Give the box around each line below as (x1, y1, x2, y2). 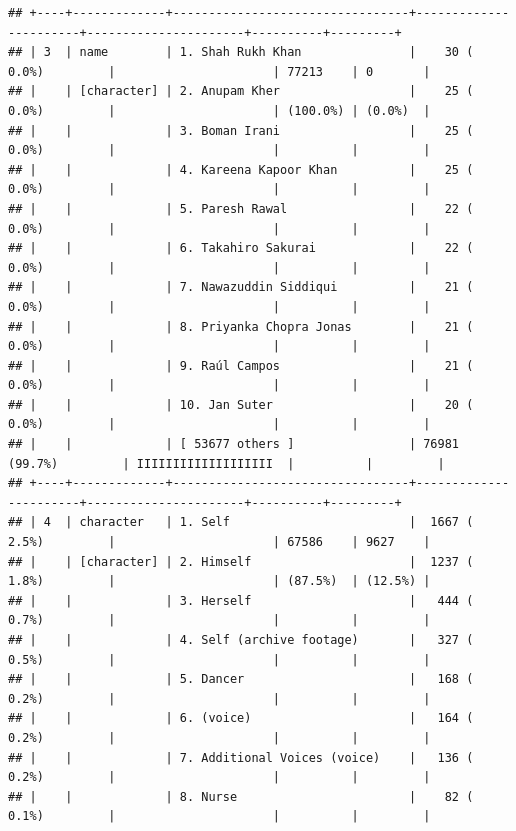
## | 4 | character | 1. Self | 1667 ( (8, 515, 474, 530)
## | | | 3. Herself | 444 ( (8, 593, 474, 608)
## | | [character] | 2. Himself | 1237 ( (8, 554, 474, 569)
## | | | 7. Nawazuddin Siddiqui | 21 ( (8, 280, 474, 295)
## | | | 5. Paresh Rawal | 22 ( (8, 201, 474, 216)
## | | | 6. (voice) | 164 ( (8, 711, 474, 726)
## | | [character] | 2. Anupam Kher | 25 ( (8, 84, 474, 99)
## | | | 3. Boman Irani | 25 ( (8, 123, 474, 138)
